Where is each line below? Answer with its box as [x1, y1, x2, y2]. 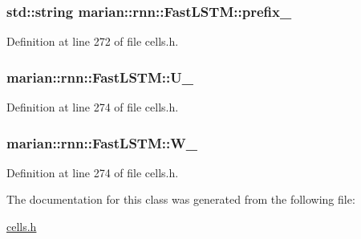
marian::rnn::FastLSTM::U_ [6, 67, 193, 87]
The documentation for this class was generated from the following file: [6, 191, 355, 208]
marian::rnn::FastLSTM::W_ [6, 132, 197, 152]
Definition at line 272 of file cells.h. [6, 33, 179, 50]
